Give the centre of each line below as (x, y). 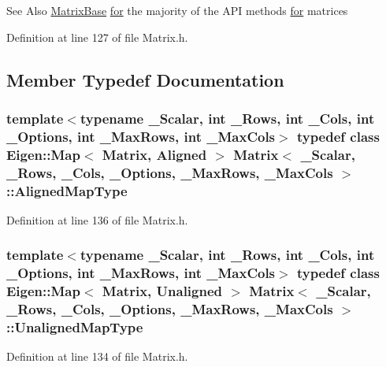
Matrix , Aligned (154, 154)
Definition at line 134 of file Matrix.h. (97, 356)
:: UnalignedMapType (75, 327)
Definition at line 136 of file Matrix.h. (97, 219)
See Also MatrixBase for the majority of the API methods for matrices (177, 10)
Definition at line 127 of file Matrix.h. (97, 37)
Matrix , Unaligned (162, 291)
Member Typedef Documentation (145, 79)
